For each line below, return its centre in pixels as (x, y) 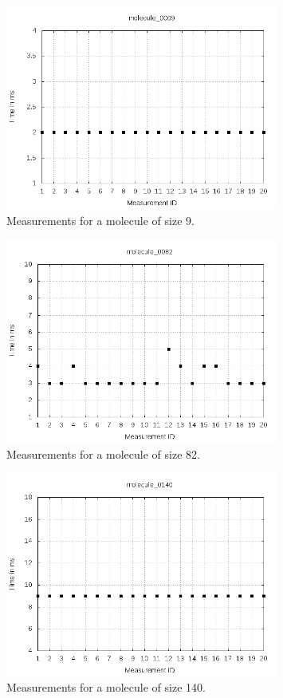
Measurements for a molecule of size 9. (100, 220)
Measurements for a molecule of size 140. (106, 687)
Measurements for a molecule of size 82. (103, 454)
